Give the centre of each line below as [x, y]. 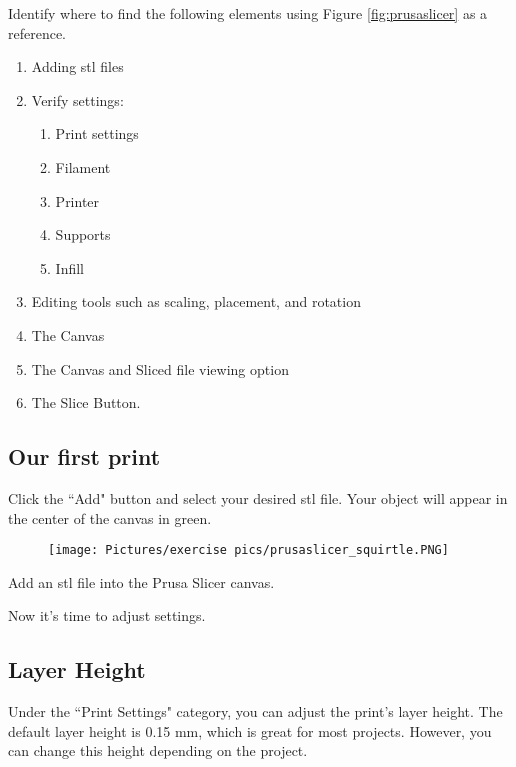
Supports [83, 234]
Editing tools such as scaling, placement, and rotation [196, 301]
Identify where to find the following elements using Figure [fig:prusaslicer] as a [248, 13]
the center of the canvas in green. [110, 517]
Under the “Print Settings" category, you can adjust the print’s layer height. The [255, 711]
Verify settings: [77, 99]
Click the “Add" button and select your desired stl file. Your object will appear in [258, 497]
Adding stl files [77, 66]
